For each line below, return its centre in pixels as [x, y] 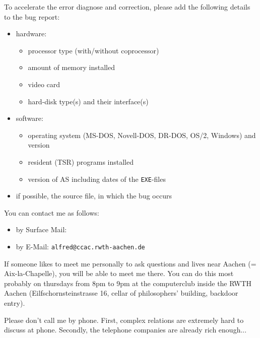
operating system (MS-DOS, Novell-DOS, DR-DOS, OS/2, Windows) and [142, 135]
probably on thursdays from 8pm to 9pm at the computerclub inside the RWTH [128, 283]
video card [44, 84]
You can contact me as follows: [52, 212]
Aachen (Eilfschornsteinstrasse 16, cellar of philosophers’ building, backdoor [121, 293]
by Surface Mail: [41, 229]
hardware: [31, 33]
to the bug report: [32, 16]
